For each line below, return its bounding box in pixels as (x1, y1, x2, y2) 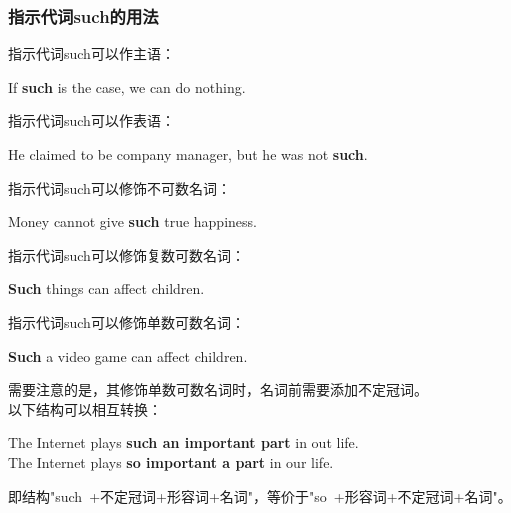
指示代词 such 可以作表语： (8, 110, 175, 131)
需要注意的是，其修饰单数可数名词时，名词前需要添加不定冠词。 (8, 379, 428, 400)
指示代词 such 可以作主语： (8, 43, 175, 64)
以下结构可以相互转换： (8, 398, 162, 419)
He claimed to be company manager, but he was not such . (8, 144, 368, 164)
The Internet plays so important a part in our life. (8, 451, 334, 472)
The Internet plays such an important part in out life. (8, 432, 359, 453)
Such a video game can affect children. (8, 345, 248, 366)
